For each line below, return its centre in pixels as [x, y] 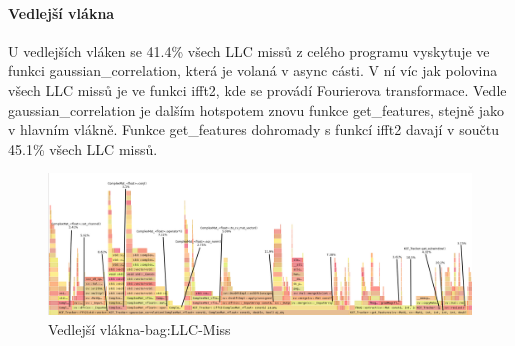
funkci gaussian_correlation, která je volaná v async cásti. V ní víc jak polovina [253, 70]
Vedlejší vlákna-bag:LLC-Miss [139, 328]
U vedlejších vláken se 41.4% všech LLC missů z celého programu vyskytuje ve [249, 50]
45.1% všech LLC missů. [83, 148]
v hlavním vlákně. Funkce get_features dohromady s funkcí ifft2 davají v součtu [253, 129]
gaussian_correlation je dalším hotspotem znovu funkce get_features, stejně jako [256, 109]
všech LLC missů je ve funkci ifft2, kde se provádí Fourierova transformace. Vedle [257, 89]
